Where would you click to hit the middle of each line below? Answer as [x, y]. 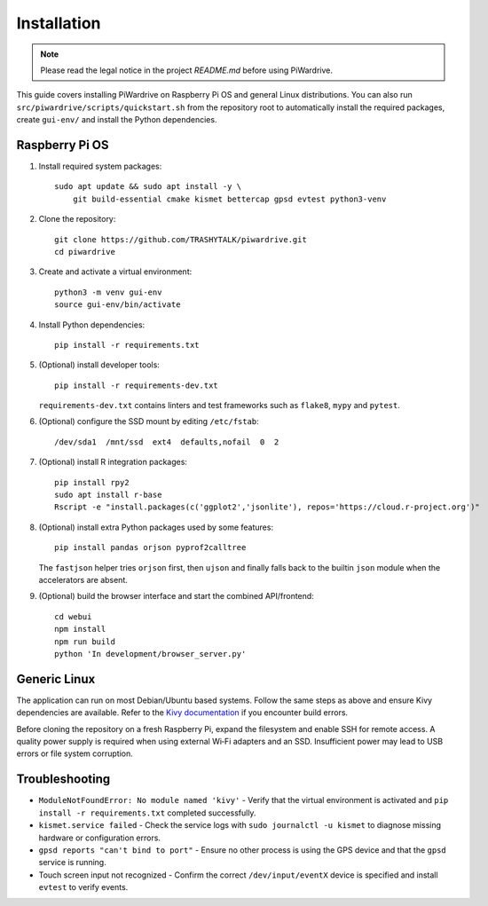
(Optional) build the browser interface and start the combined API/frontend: [176, 596]
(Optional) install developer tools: [99, 365]
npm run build [85, 642]
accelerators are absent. [83, 580]
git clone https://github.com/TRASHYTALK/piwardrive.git [181, 239]
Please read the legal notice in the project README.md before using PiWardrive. [186, 70]
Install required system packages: [100, 166]
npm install [80, 629]
